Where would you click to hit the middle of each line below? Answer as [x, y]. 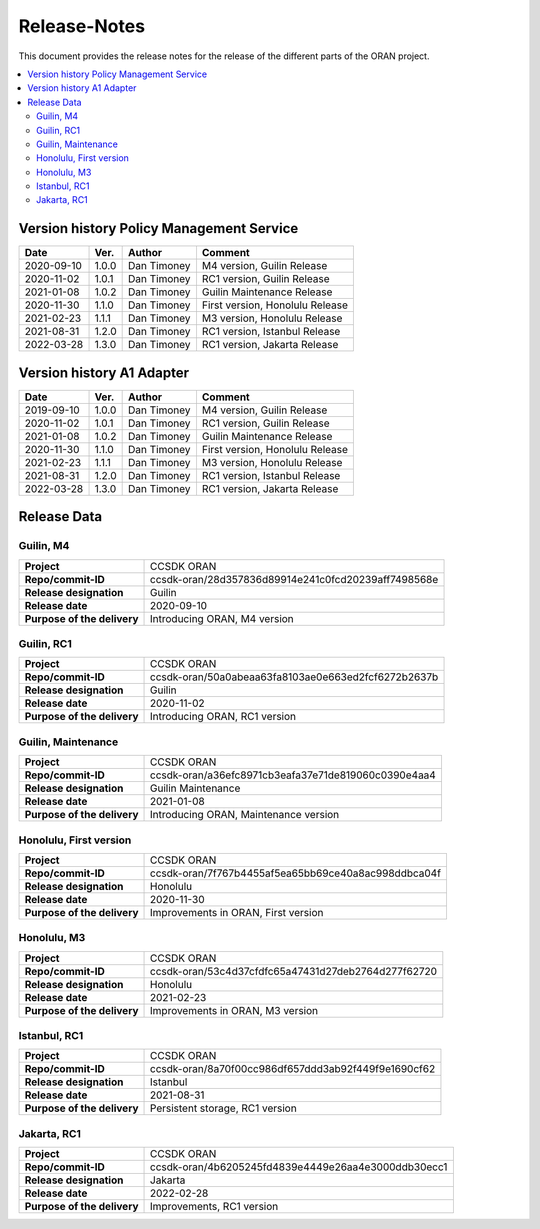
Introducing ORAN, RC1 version [223, 717]
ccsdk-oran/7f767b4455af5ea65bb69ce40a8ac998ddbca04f [296, 873]
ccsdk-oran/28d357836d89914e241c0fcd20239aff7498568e [294, 579]
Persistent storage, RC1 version [223, 1108]
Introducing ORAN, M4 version [222, 618]
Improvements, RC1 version [214, 1207]
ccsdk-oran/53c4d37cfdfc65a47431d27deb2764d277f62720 [294, 971]
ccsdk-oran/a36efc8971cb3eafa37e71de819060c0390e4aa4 [293, 775]
